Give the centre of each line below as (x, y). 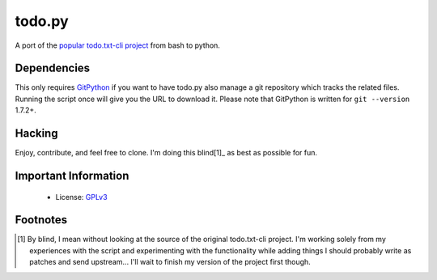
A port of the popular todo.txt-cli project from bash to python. (117, 45)
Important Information (72, 175)
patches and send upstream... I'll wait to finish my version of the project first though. (170, 262)
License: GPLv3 (82, 197)
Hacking (36, 134)
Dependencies (53, 68)
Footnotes (41, 220)
